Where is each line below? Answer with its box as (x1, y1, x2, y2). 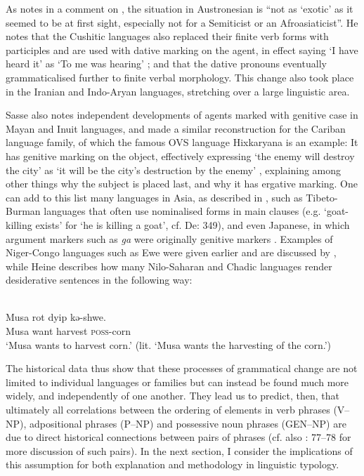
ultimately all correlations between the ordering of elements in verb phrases (6, 402, 330, 417)
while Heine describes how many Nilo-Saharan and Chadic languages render (6, 258, 332, 273)
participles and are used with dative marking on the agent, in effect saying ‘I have (6, 42, 358, 57)
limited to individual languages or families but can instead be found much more (6, 374, 349, 389)
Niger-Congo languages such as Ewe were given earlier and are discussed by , (6, 245, 337, 260)
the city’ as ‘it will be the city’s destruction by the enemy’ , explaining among (6, 162, 342, 177)
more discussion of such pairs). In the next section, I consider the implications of (6, 443, 353, 458)
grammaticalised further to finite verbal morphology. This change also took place (6, 70, 354, 84)
